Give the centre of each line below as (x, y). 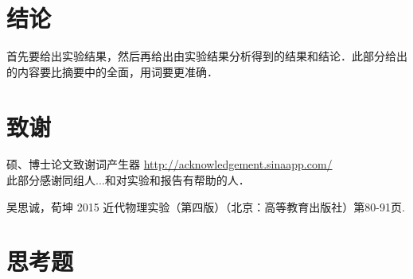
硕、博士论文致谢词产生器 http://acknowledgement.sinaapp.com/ (169, 164)
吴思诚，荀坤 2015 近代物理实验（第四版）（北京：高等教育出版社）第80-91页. (206, 206)
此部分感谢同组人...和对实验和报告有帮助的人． (128, 180)
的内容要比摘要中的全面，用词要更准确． (112, 71)
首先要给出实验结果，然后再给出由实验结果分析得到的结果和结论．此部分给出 (207, 56)
